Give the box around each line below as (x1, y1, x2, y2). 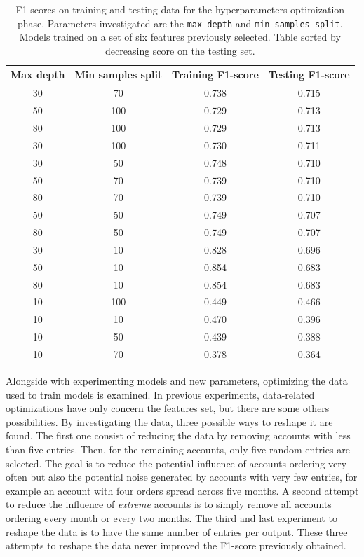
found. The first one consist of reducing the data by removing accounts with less (6, 428, 351, 443)
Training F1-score (172, 67, 259, 82)
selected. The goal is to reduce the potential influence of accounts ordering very (6, 455, 347, 470)
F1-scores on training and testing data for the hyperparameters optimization (15, 2, 345, 16)
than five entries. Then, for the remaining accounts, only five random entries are (6, 442, 350, 456)
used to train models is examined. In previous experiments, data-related (6, 387, 315, 401)
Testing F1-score (268, 67, 350, 82)
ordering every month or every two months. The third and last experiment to (6, 510, 337, 525)
